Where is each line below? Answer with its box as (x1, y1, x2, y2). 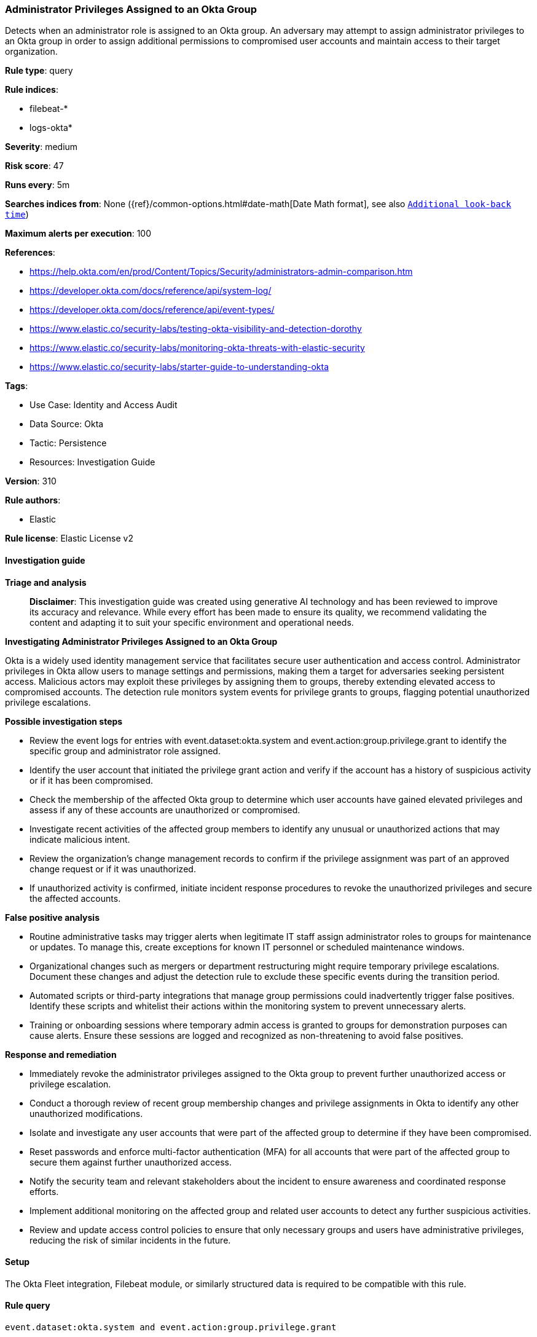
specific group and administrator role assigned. (29, 745, 221, 756)
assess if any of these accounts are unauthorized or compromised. (29, 804, 300, 815)
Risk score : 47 (5, 160, 64, 172)
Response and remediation (5, 1049, 117, 1060)
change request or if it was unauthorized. (29, 863, 196, 874)
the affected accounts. (29, 893, 121, 904)
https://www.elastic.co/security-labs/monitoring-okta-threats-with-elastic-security (29, 342, 365, 353)
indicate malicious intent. (29, 834, 130, 845)
